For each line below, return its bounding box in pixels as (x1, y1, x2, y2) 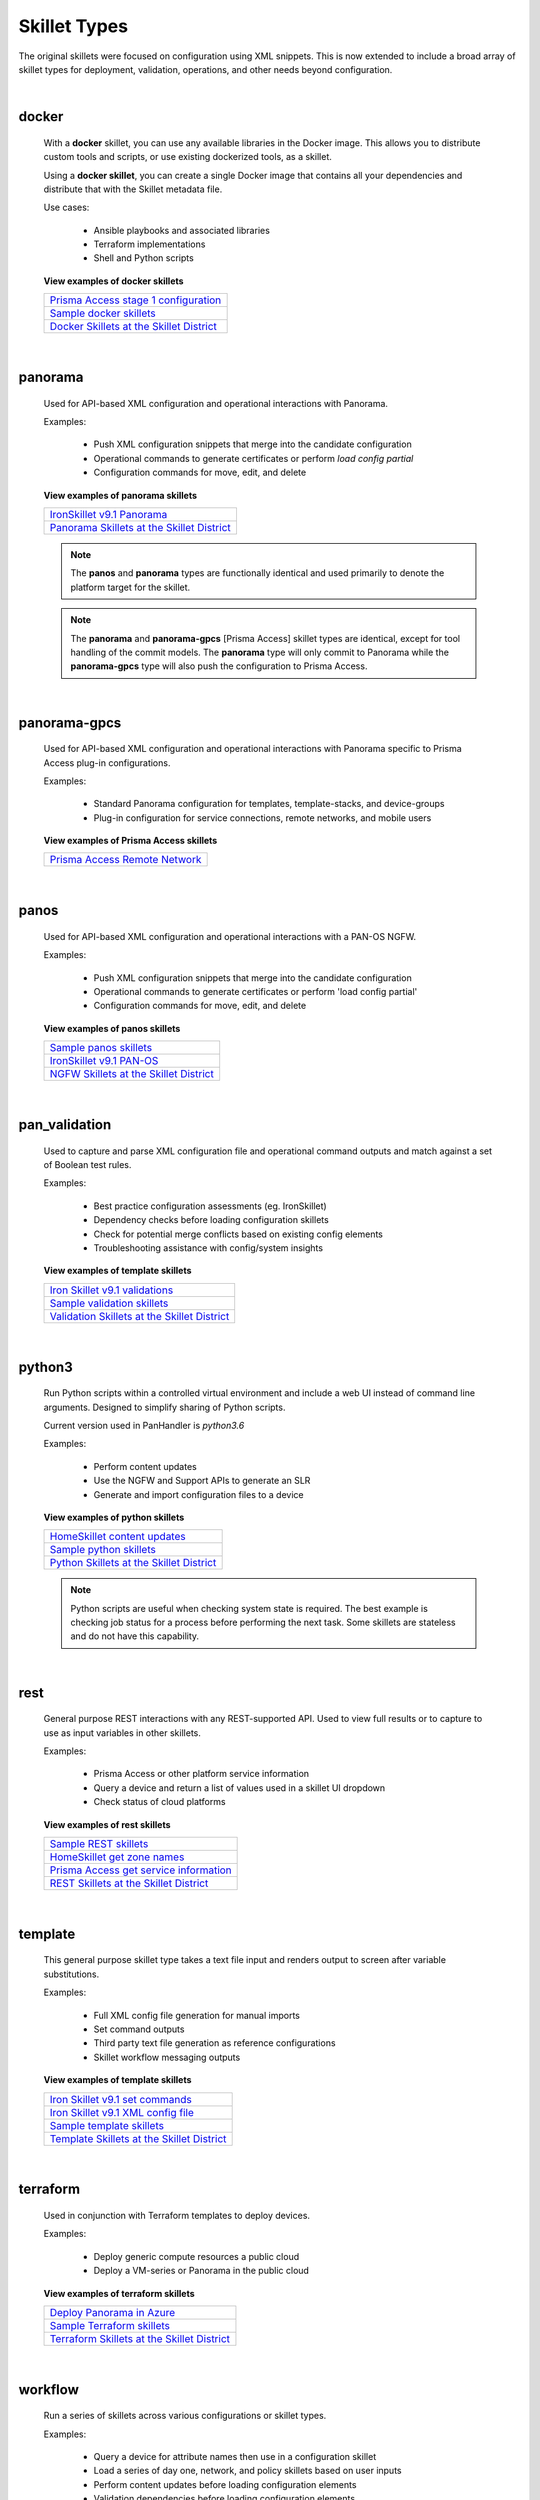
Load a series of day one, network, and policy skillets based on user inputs (93, 2465, 402, 2477)
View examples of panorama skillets (43, 489, 198, 501)
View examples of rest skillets (43, 1818, 171, 1830)
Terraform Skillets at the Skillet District (49, 2331, 230, 2345)
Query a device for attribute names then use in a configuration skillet (93, 2451, 377, 2463)
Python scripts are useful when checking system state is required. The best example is (70, 1602, 429, 1614)
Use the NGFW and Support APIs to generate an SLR (93, 1475, 311, 1487)
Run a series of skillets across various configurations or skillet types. (43, 2410, 327, 2422)
